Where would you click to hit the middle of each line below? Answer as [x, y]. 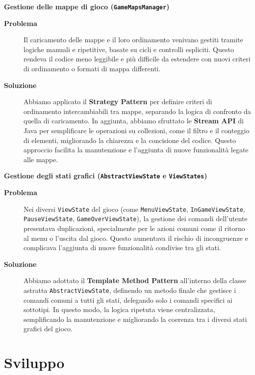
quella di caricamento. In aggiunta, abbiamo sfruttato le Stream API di [134, 121]
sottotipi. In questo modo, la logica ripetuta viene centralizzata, [119, 309]
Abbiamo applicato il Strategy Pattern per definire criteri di [118, 101]
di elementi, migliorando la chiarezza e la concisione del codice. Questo [130, 140]
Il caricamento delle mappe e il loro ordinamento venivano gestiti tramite [133, 40]
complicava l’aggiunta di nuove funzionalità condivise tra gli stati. [122, 247]
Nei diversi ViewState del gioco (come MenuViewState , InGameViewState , [134, 209]
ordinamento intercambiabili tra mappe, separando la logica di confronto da [137, 111]
